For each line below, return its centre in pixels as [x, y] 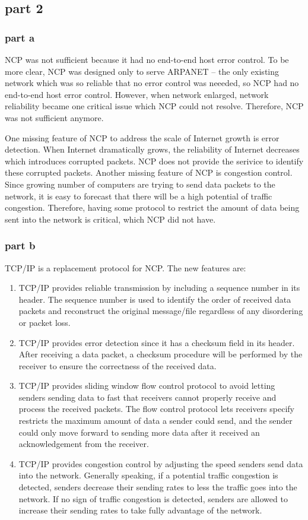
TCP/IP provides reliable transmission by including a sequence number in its [159, 288]
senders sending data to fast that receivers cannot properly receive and [147, 397]
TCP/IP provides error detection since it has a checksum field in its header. [157, 342]
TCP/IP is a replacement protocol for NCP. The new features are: [126, 267]
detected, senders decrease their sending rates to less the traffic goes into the [158, 487]
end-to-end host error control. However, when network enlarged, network [137, 94]
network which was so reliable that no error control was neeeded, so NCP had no [152, 83]
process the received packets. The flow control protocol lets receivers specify [156, 409]
